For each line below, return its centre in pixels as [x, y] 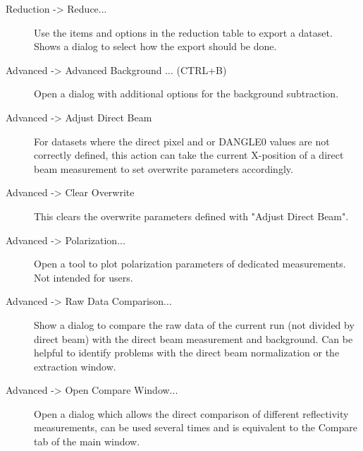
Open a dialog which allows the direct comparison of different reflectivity [191, 413]
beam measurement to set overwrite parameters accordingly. [164, 168]
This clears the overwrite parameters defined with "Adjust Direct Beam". [191, 216]
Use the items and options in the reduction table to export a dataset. [183, 32]
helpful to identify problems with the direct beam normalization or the [187, 353]
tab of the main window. [87, 441]
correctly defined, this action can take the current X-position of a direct [189, 155]
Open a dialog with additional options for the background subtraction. [186, 94]
